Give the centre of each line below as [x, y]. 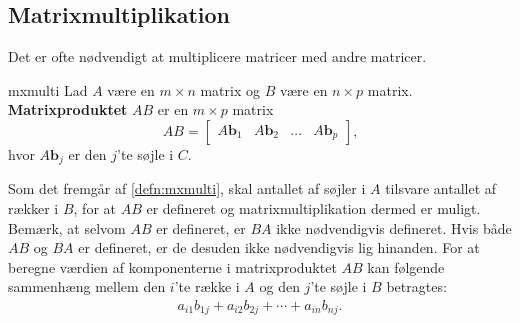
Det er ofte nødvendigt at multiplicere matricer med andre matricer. [217, 56]
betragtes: [416, 286]
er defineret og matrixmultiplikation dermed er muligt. [313, 208]
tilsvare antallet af [441, 188]
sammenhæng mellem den [87, 286]
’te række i [207, 286]
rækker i [33, 208]
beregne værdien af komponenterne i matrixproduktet [172, 266]
